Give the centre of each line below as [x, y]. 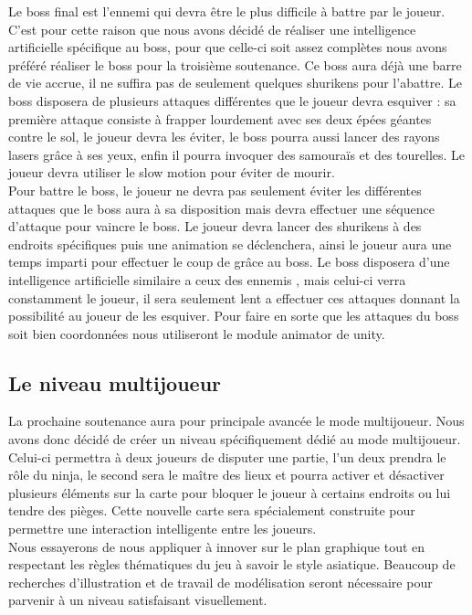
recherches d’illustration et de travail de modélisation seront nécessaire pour [220, 582]
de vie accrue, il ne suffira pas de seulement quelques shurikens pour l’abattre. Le [236, 83]
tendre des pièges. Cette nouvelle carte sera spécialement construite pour [212, 510]
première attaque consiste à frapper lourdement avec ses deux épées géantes [220, 118]
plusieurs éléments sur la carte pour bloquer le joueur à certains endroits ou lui [230, 492]
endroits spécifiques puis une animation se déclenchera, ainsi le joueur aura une [230, 244]
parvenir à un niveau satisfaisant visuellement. [138, 600]
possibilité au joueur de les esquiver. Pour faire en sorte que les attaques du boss [234, 316]
